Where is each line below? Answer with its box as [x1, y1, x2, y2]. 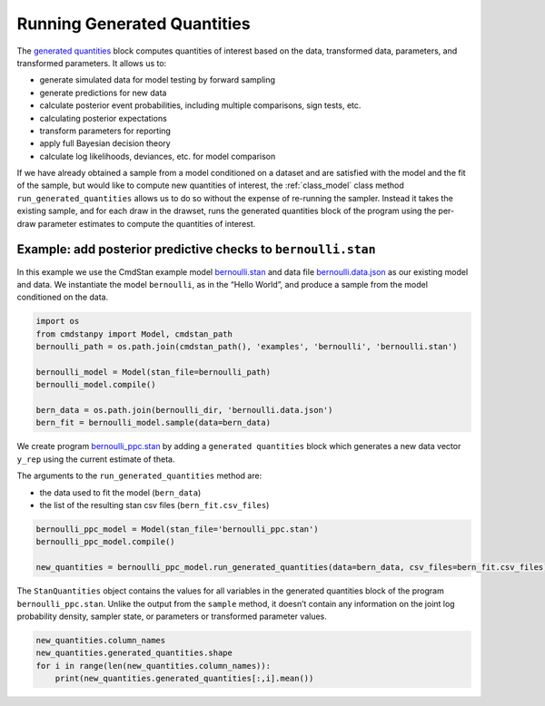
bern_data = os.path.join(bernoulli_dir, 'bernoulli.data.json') [35, 405, 333, 416]
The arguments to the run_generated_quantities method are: [16, 470, 263, 481]
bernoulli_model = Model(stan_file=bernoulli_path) [35, 367, 272, 377]
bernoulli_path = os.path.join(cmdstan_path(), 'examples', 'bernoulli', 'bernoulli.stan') [35, 341, 458, 352]
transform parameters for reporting [39, 125, 172, 136]
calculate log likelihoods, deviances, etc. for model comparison [39, 151, 276, 162]
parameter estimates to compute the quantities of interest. [37, 218, 256, 229]
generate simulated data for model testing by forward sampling [39, 74, 276, 85]
